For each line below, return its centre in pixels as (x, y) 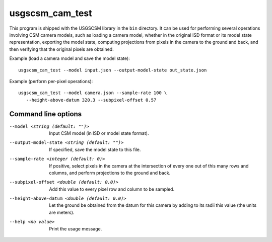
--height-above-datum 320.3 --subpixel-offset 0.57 (91, 100)
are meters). (62, 212)
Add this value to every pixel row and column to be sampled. (112, 189)
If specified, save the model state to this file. (95, 149)
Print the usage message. (76, 228)
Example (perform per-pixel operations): (51, 81)
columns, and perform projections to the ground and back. (110, 173)
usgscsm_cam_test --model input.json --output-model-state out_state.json (113, 70)
